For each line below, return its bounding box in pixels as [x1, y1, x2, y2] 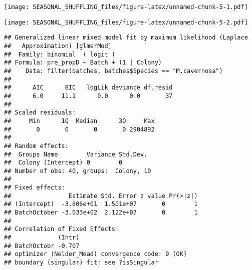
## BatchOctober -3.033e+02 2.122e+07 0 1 [4, 209, 198, 216]
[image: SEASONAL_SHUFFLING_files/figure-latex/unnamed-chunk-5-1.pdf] [4, 3, 248, 10]
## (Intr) [4, 234, 80, 241]
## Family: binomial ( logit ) [4, 50, 115, 58]
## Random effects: [4, 142, 69, 149]
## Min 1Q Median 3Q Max [4, 117, 155, 124]
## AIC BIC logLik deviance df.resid [4, 84, 173, 91]
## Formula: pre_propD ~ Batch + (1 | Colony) [4, 59, 162, 66]
